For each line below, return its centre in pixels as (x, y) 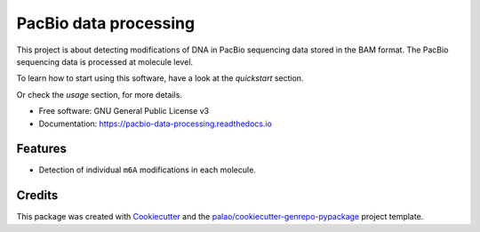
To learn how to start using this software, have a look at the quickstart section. (160, 78)
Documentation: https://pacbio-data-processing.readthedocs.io (156, 124)
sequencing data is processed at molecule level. (105, 61)
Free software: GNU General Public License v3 (124, 111)
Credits (37, 196)
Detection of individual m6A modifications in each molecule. (148, 170)
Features (41, 149)
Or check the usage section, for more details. (99, 94)
